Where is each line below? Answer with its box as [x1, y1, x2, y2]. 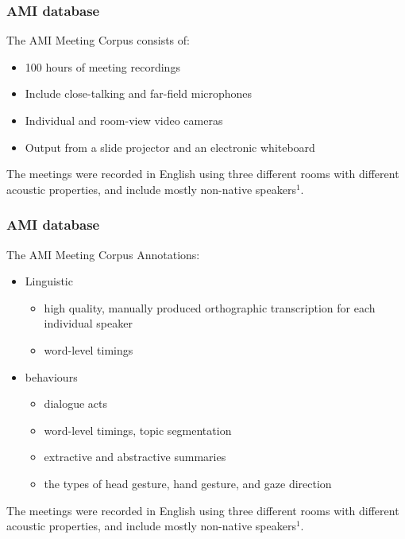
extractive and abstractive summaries [44, 448, 226, 465]
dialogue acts [44, 395, 108, 412]
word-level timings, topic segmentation [44, 421, 232, 438]
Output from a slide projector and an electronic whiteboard [25, 138, 315, 155]
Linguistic [25, 273, 73, 289]
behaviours [25, 368, 78, 385]
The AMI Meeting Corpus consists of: [6, 32, 190, 48]
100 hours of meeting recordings [25, 58, 180, 75]
